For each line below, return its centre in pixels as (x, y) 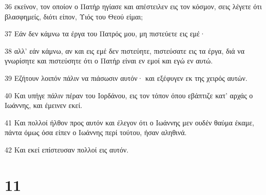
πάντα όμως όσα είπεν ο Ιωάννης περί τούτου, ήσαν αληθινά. (96, 132)
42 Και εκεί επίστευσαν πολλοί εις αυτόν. (67, 149)
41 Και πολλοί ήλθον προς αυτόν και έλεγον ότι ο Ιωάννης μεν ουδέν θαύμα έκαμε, (129, 122)
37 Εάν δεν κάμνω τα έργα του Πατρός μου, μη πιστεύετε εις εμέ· (105, 34)
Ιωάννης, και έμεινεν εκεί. (44, 105)
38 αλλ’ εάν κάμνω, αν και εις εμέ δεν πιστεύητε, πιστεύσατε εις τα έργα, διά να (125, 50)
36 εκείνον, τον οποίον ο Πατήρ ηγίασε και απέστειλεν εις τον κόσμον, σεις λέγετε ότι (133, 6)
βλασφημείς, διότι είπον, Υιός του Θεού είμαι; (74, 16)
